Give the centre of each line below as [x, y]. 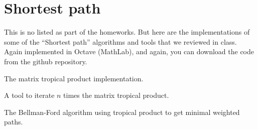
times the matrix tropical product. [116, 95]
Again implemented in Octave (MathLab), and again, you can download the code [129, 51]
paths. [14, 122]
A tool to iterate [29, 95]
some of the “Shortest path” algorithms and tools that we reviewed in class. [120, 41]
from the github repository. [46, 61]
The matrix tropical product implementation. [74, 78]
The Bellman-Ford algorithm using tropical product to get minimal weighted [122, 112]
